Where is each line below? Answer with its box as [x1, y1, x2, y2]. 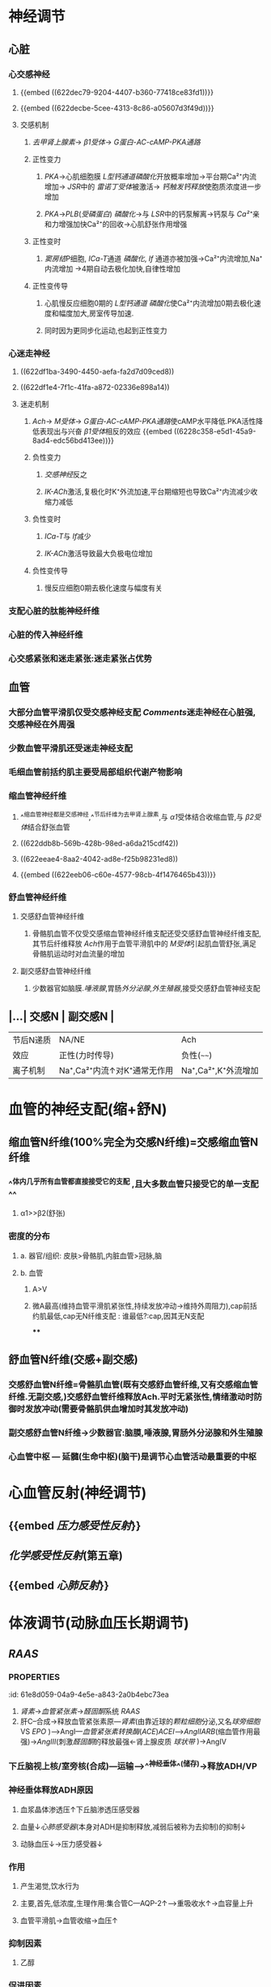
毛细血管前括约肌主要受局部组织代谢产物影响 [8, 767, 183, 778]
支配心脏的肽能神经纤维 [8, 606, 100, 617]
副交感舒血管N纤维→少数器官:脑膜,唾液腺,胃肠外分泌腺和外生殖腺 [8, 1428, 263, 1439]
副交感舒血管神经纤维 [19, 966, 91, 976]
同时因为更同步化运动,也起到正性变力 [44, 325, 167, 335]
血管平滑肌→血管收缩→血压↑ [19, 1916, 119, 1925]
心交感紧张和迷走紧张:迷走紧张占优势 [8, 653, 152, 664]
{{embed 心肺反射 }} [8, 1578, 109, 1593]
